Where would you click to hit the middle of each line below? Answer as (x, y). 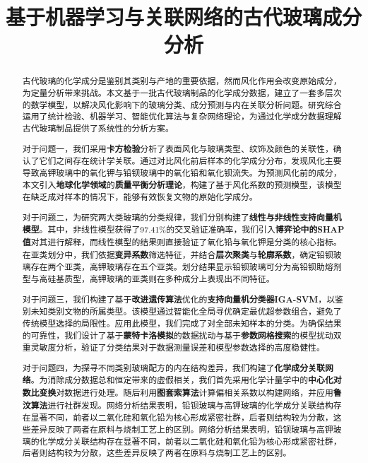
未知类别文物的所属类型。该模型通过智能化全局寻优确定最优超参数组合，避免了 (186, 311)
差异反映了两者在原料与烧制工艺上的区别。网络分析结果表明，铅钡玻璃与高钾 (182, 429)
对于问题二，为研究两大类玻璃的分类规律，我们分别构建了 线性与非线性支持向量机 (182, 217)
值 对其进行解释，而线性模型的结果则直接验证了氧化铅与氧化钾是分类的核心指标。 (182, 242)
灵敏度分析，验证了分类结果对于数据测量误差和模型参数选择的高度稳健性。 (178, 347)
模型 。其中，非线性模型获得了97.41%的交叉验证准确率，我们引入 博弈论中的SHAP (183, 230)
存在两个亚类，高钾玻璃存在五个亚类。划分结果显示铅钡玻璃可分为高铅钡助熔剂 (186, 267)
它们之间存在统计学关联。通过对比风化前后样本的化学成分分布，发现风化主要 (190, 161)
